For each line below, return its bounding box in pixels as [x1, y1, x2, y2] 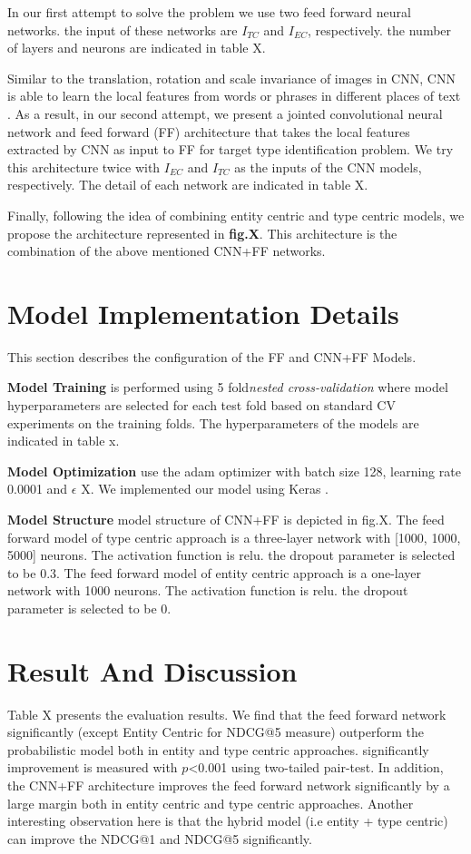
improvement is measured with [7, 758, 178, 777]
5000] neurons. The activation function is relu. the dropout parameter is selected [7, 545, 456, 564]
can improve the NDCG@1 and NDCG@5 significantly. [7, 829, 312, 848]
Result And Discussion [7, 652, 298, 689]
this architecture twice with [7, 157, 161, 176]
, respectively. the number [307, 20, 452, 39]
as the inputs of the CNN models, [234, 157, 422, 176]
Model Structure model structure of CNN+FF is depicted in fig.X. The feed [7, 510, 445, 528]
